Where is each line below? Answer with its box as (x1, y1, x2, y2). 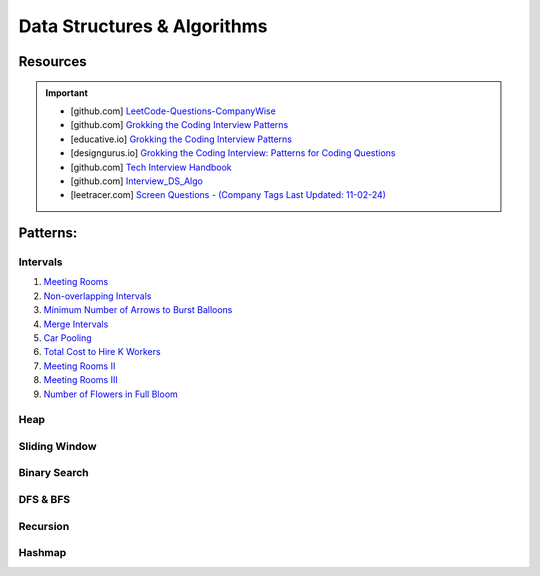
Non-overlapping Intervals (43, 290, 152, 302)
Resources (18, 53, 87, 70)
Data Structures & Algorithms (18, 15, 268, 37)
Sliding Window (18, 439, 97, 453)
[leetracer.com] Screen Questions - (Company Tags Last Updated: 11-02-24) (70, 189, 387, 201)
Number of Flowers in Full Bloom (43, 388, 179, 400)
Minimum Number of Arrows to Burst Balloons (43, 304, 233, 316)
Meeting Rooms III (43, 374, 119, 386)
